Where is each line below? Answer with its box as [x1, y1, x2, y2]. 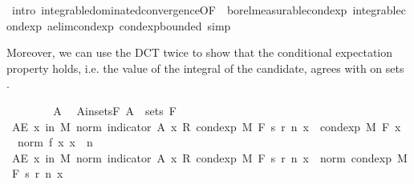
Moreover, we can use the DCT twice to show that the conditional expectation [6, 44, 393, 61]
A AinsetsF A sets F [53, 102, 177, 118]
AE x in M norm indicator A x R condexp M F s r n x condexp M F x [11, 118, 401, 134]
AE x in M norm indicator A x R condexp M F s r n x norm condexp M [11, 149, 408, 166]
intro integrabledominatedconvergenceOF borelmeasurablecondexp [11, 2, 347, 18]
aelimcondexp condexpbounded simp [47, 17, 231, 34]
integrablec [352, 2, 406, 18]
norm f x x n [17, 134, 93, 150]
